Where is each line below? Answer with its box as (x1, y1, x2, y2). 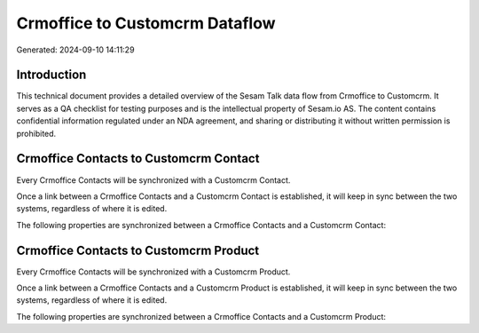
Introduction (16, 67, 87, 83)
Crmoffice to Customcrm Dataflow (16, 13, 276, 33)
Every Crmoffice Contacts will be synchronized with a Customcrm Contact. (16, 174, 291, 186)
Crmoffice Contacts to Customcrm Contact (16, 151, 260, 166)
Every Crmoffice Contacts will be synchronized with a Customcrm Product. (16, 266, 291, 277)
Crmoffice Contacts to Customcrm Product (16, 242, 260, 258)
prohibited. (16, 128, 57, 139)
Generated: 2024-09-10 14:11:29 (16, 44, 135, 55)
